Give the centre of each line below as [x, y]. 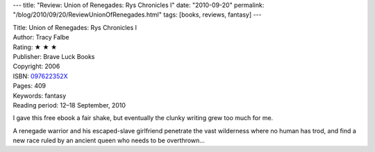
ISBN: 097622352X [41, 76]
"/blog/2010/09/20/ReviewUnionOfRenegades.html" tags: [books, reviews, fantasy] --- [137, 15]
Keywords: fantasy [40, 95]
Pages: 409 [30, 86]
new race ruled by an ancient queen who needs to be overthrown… [109, 141]
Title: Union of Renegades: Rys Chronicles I [75, 27]
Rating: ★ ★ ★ [35, 47]
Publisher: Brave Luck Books [54, 56]
